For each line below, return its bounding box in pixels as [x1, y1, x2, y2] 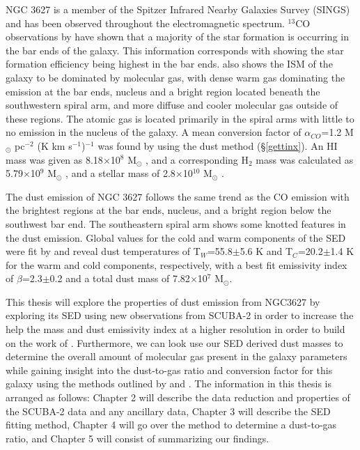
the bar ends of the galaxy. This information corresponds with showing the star [6, 42, 344, 57]
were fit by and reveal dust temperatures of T [6, 244, 201, 258]
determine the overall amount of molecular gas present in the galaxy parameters [6, 349, 347, 364]
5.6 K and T [240, 244, 293, 258]
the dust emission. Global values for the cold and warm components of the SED [6, 230, 346, 245]
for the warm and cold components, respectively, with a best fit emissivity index [6, 257, 347, 272]
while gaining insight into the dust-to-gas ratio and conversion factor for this [6, 362, 333, 377]
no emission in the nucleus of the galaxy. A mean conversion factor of [6, 125, 302, 139]
